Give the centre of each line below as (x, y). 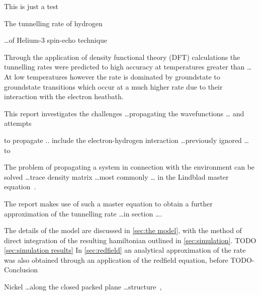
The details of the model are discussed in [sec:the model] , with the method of (123, 230)
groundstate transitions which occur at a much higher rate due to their (113, 86)
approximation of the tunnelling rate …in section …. (83, 213)
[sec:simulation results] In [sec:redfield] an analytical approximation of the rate (125, 250)
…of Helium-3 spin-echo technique (56, 40)
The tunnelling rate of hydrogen (53, 23)
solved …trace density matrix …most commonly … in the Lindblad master (116, 176)
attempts (18, 123)
